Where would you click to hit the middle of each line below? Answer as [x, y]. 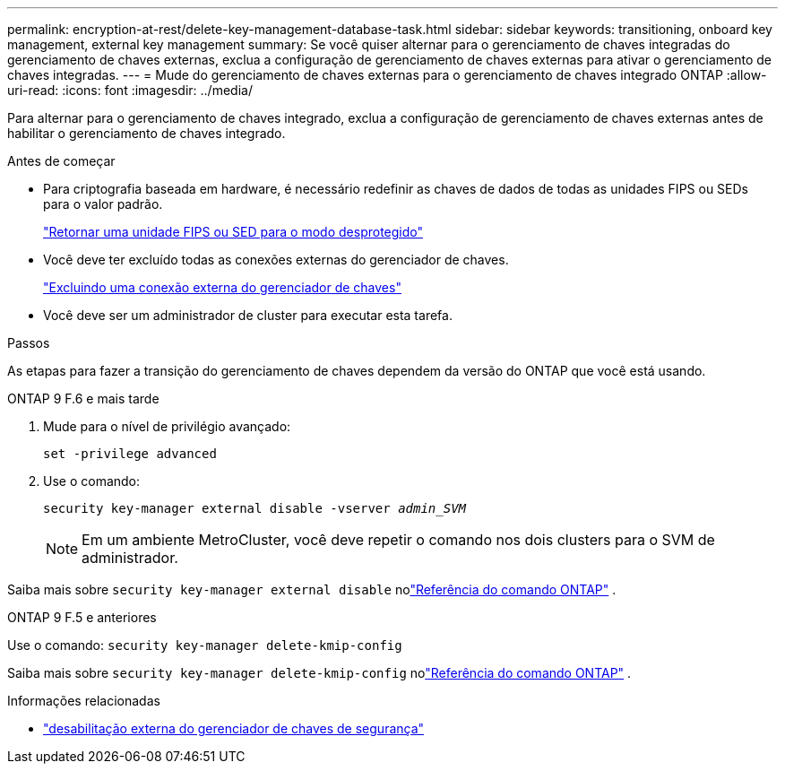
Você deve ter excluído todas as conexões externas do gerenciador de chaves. [276, 260]
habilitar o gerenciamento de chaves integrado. [147, 133]
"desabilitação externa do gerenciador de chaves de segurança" [234, 728]
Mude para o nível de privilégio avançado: [167, 426]
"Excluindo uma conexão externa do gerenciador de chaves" [222, 287]
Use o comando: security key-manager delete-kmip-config [205, 645]
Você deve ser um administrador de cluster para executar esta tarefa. [248, 315]
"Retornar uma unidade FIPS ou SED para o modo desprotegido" [233, 232]
